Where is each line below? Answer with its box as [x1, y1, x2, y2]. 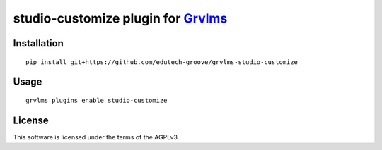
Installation [13, 37, 64, 49]
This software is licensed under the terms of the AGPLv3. [13, 132, 180, 141]
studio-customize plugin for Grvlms [13, 11, 228, 26]
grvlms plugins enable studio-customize [25, 96, 168, 104]
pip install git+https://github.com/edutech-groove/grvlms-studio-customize [25, 58, 299, 66]
